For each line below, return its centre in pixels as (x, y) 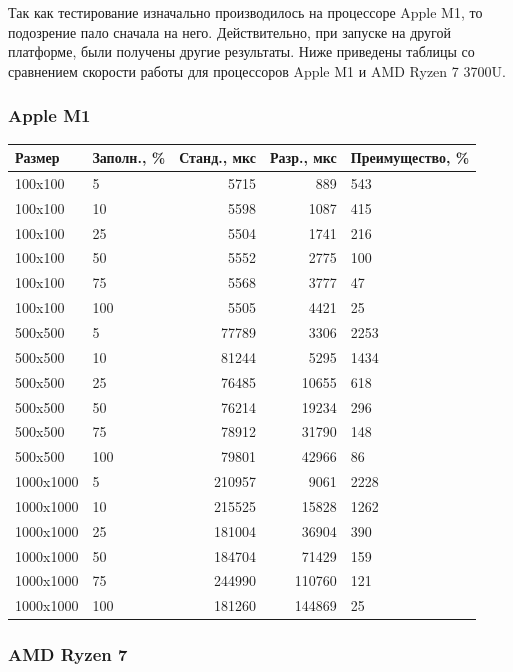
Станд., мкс (218, 157)
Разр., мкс (303, 157)
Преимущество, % (410, 157)
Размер (37, 157)
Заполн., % (129, 157)
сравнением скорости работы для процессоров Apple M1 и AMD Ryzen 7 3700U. (257, 70)
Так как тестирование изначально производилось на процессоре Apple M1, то (245, 12)
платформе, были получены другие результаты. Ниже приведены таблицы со (241, 51)
